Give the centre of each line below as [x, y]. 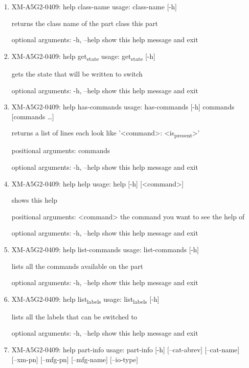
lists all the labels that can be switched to [74, 316]
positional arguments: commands [61, 150]
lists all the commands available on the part [77, 266]
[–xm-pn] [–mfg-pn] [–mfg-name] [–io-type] [75, 359]
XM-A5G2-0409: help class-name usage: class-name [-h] [94, 6]
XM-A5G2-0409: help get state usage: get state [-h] [83, 56]
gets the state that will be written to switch [77, 73]
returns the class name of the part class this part [85, 23]
